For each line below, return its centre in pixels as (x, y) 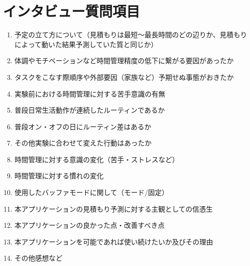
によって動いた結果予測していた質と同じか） (86, 44)
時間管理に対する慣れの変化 (59, 176)
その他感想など (38, 258)
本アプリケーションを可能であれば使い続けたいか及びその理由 (114, 241)
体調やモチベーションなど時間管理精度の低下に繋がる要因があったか (124, 60)
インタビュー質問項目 (72, 11)
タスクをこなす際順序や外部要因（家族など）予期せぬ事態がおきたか (124, 77)
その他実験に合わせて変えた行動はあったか (83, 143)
